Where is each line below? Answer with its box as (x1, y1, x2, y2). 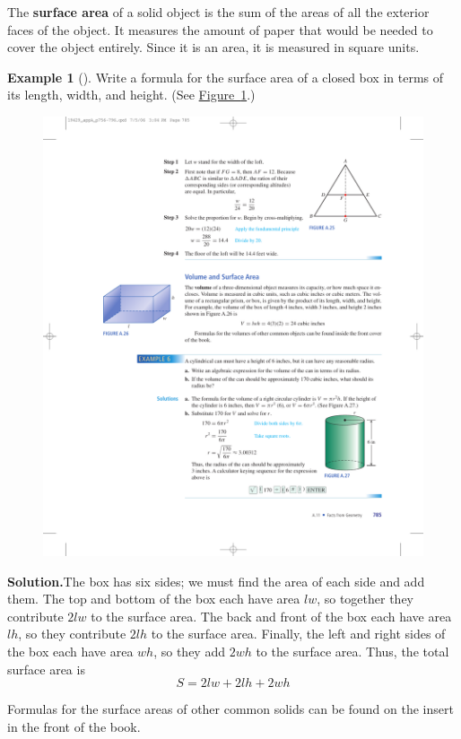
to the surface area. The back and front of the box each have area (91, 606, 452, 625)
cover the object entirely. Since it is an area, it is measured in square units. (7, 38, 420, 57)
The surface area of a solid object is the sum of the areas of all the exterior (7, 3, 430, 21)
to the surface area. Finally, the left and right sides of (151, 624, 446, 643)
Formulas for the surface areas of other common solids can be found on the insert (7, 700, 454, 718)
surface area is (7, 659, 85, 678)
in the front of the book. (7, 717, 141, 735)
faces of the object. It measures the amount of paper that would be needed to (7, 20, 433, 39)
